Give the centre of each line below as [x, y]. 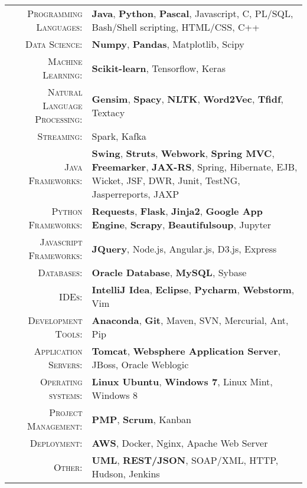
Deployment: [56, 443]
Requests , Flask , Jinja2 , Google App [177, 211]
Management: [55, 426]
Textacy [108, 112]
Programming [55, 13]
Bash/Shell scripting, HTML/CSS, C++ [176, 27]
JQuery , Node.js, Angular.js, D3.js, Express [184, 248]
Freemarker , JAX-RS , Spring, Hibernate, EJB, [195, 167]
